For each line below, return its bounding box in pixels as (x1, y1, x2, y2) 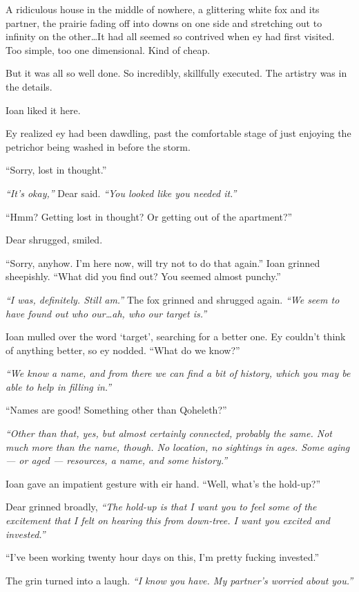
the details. (6, 79, 52, 93)
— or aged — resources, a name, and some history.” (6, 453, 228, 468)
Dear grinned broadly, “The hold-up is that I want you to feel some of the (6, 499, 317, 514)
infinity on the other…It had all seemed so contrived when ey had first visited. (6, 29, 335, 44)
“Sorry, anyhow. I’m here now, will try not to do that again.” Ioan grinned (6, 255, 320, 270)
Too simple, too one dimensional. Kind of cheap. (6, 42, 211, 57)
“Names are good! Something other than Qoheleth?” (6, 403, 227, 417)
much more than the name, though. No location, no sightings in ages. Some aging (6, 439, 350, 454)
